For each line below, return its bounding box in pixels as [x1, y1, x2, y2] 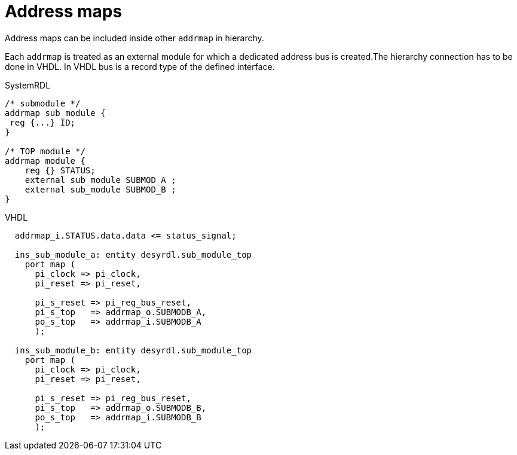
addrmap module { [5, 155, 85, 166]
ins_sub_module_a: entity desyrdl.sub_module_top [14, 249, 252, 259]
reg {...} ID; [10, 117, 76, 127]
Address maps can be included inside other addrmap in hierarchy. [5, 32, 264, 43]
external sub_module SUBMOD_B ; [25, 184, 176, 194]
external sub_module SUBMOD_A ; [25, 175, 176, 185]
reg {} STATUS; [25, 165, 96, 175]
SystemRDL [5, 80, 51, 90]
